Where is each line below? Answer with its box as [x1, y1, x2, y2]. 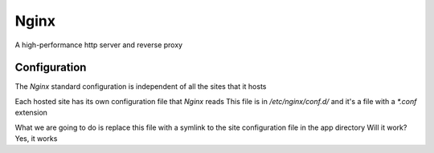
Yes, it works [14, 134, 58, 143]
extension [14, 108, 48, 118]
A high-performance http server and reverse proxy [14, 40, 183, 50]
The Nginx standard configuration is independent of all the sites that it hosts [14, 82, 267, 91]
